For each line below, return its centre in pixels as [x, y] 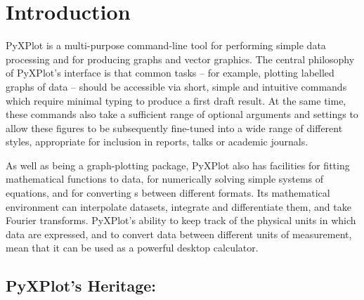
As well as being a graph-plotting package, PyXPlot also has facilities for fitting [178, 165]
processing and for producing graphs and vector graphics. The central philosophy [180, 59]
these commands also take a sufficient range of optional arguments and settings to [182, 114]
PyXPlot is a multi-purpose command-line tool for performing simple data [166, 45]
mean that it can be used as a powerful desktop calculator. [132, 248]
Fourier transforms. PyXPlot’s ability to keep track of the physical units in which [181, 220]
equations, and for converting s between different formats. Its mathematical [168, 193]
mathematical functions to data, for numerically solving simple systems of [165, 179]
